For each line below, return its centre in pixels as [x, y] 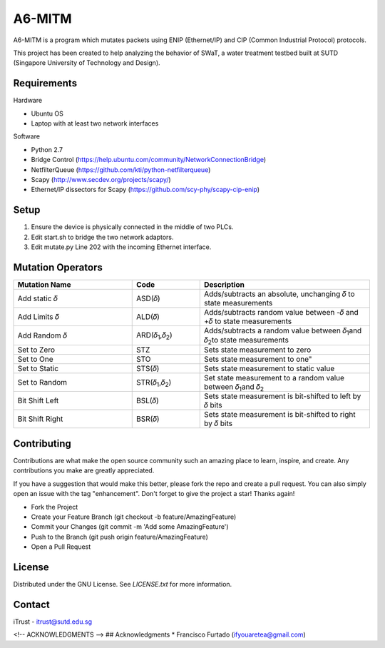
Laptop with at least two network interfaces [95, 123]
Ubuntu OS [47, 113]
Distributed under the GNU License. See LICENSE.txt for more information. [123, 584]
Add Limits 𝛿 [38, 316]
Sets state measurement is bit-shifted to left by [283, 396]
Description [225, 284]
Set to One [35, 359]
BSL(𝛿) [148, 401]
